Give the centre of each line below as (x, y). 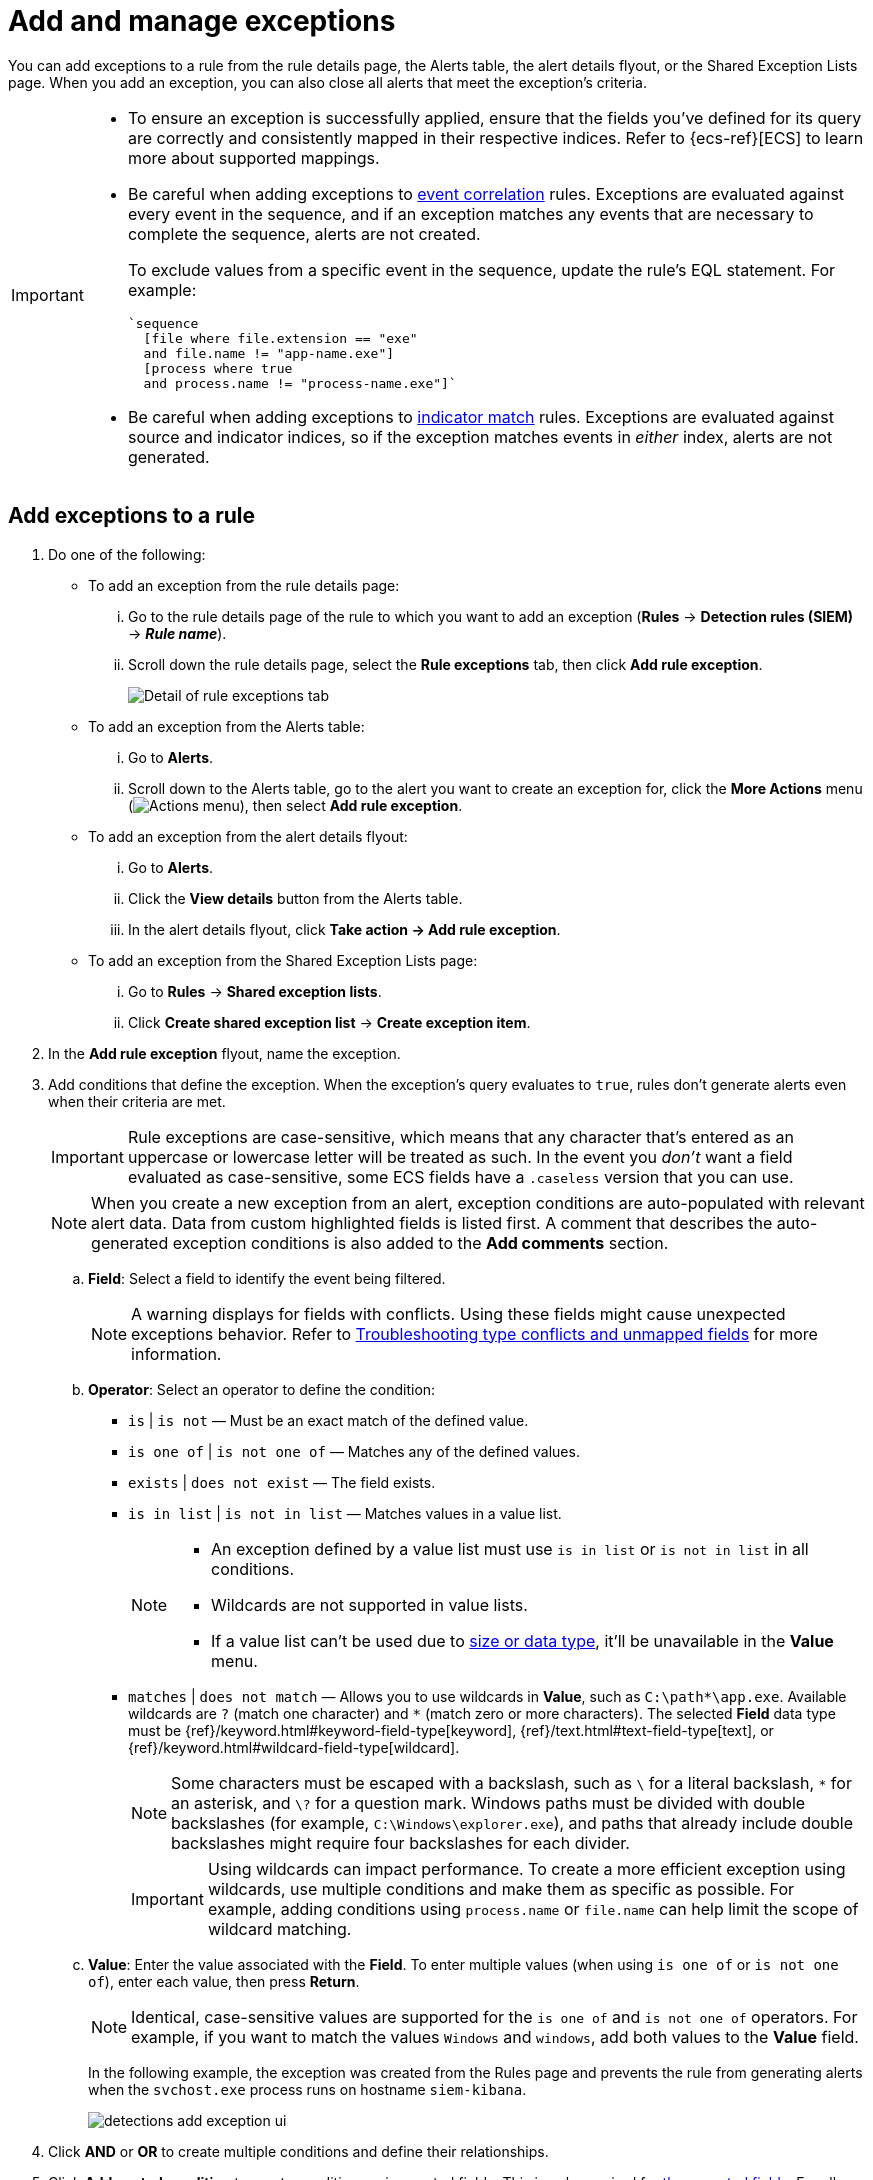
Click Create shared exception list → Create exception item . (329, 1022)
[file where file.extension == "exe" (280, 338)
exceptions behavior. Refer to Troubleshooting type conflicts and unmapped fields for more (474, 1333)
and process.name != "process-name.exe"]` (300, 383)
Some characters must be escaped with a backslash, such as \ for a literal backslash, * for (511, 1782)
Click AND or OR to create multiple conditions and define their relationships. (298, 2151)
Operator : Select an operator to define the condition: (262, 1389)
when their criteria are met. (137, 1101)
